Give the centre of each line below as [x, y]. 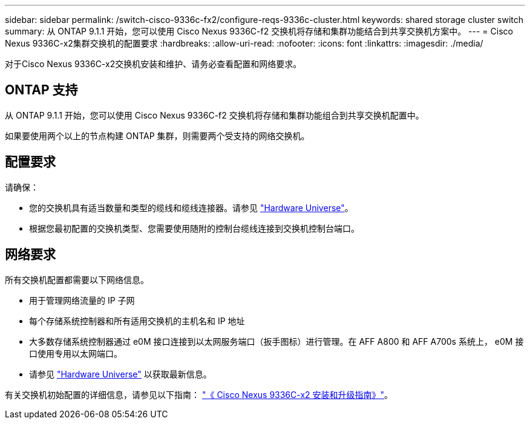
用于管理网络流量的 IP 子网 [82, 300]
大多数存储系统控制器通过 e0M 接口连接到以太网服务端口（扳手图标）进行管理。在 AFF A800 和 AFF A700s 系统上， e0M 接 [276, 341]
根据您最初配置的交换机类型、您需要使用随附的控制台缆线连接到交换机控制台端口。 [194, 228]
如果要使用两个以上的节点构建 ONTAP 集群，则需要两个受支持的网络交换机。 [157, 135]
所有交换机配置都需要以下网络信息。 [77, 279]
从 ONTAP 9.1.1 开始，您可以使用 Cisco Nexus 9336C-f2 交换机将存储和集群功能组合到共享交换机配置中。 [214, 115]
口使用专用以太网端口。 [76, 353]
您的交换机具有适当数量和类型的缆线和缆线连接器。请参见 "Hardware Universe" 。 [191, 207]
